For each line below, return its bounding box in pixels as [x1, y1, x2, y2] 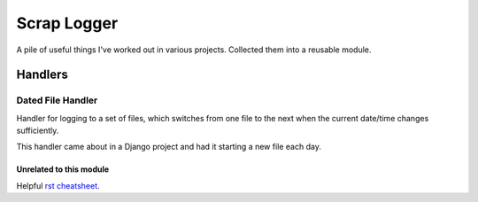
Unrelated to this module [16, 164, 110, 175]
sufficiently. [16, 125, 59, 136]
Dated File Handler [16, 94, 98, 106]
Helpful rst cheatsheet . [16, 180, 101, 190]
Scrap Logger [16, 13, 119, 33]
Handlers [16, 67, 68, 82]
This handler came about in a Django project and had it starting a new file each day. [16, 142, 322, 152]
